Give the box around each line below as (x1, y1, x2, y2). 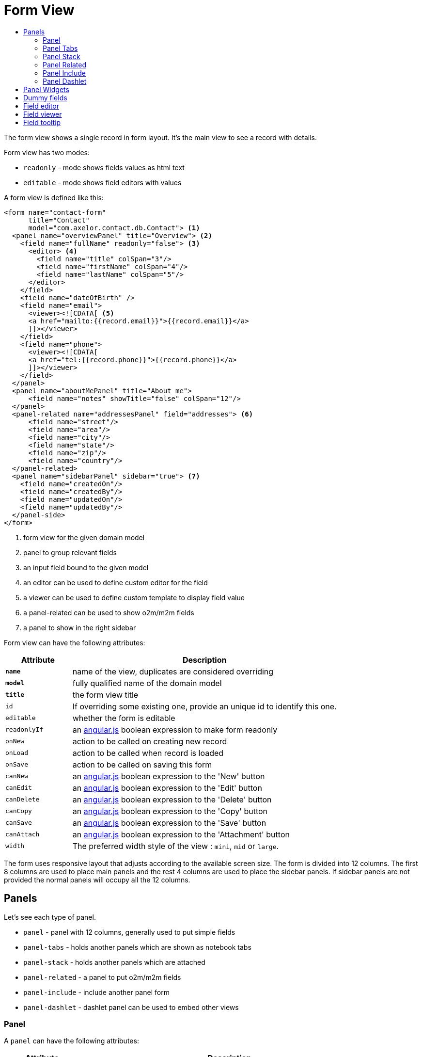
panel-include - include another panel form (23, 988, 170, 996)
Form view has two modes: (4, 148, 90, 157)
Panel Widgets (23, 85, 69, 94)
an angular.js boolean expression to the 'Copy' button (72, 806, 268, 816)
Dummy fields (23, 93, 67, 102)
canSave (5, 819, 32, 827)
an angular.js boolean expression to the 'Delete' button (72, 794, 272, 804)
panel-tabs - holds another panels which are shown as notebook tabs (23, 943, 251, 951)
